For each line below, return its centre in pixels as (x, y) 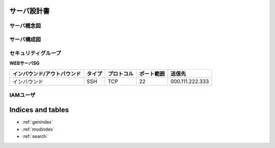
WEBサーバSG (24, 63)
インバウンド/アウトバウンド (47, 74)
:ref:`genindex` (38, 122)
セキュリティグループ (35, 53)
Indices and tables (39, 110)
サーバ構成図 (25, 39)
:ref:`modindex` (38, 129)
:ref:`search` (35, 136)
